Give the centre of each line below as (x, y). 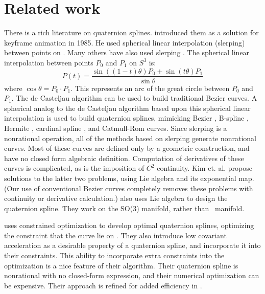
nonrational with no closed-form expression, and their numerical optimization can (132, 275)
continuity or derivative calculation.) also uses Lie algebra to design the (116, 198)
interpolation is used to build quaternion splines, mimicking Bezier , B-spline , (126, 118)
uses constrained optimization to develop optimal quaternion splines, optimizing (129, 225)
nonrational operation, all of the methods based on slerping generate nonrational (130, 138)
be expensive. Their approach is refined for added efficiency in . (103, 285)
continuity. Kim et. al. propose (205, 168)
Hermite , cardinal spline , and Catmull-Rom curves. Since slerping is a (116, 128)
